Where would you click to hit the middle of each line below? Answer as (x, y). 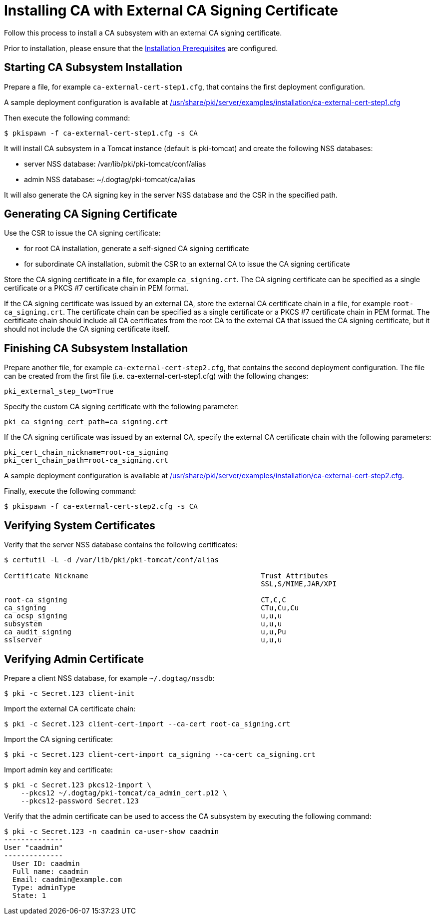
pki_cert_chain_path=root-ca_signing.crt (86, 461)
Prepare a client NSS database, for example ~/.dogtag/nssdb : (109, 678)
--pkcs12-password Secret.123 (80, 801)
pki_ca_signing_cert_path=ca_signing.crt (86, 422)
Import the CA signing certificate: (59, 739)
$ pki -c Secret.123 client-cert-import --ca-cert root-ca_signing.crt (147, 724)
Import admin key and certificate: (58, 769)
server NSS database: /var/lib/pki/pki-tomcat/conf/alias (115, 164)
